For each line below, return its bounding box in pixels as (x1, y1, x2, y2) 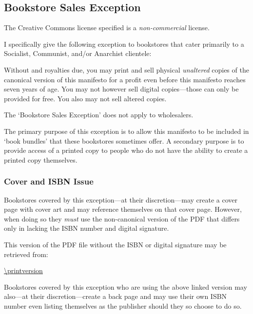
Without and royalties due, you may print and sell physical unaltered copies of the (4, 64, 249, 74)
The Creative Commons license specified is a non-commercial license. (4, 22, 210, 33)
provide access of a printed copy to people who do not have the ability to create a (4, 145, 248, 155)
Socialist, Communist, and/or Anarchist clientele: (4, 48, 152, 58)
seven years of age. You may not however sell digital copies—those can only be (4, 84, 239, 94)
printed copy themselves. (4, 154, 78, 165)
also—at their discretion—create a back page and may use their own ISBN (4, 291, 227, 301)
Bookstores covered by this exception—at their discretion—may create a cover (4, 194, 238, 204)
